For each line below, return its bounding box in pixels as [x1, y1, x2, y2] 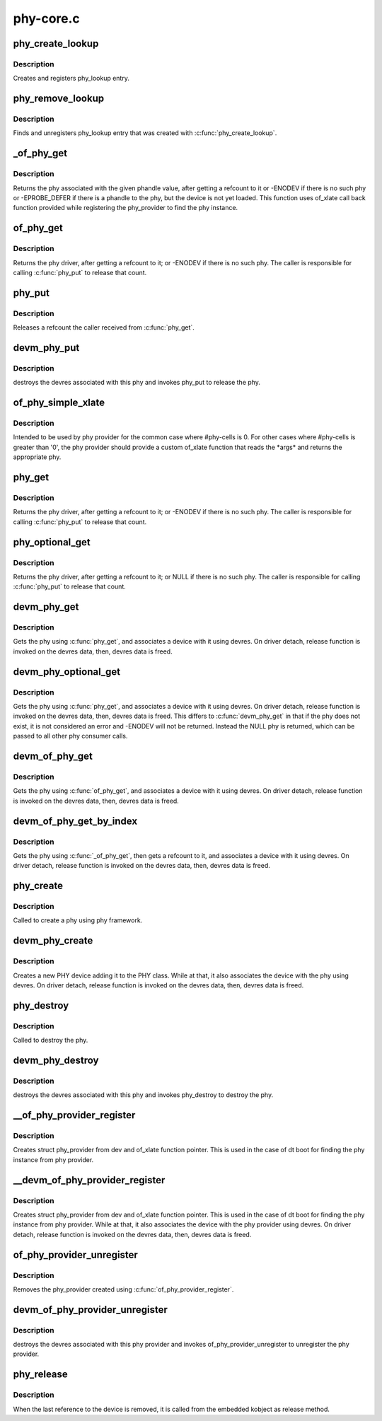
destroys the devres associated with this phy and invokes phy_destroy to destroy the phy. [13, 1091, 274, 1099]
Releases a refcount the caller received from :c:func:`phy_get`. [13, 323, 195, 332]
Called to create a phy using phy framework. [13, 916, 143, 924]
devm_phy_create [13, 934, 93, 947]
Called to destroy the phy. [13, 1036, 88, 1045]
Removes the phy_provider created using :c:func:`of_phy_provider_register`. [13, 1284, 234, 1294]
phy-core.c [13, 11, 81, 26]
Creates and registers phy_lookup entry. [13, 74, 130, 83]
